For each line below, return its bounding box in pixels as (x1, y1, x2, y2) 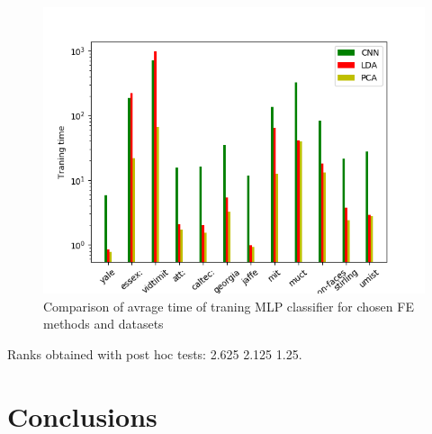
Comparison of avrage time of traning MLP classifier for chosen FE (43, 296, 414, 315)
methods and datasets (43, 314, 164, 333)
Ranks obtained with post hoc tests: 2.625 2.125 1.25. (7, 344, 302, 363)
